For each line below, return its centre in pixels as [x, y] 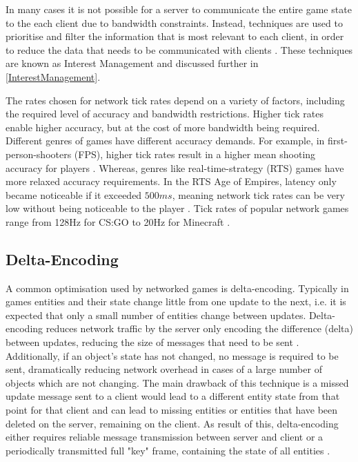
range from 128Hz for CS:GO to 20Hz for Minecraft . [118, 221]
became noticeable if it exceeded [74, 194]
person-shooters [39, 154]
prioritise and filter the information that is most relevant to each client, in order [175, 36]
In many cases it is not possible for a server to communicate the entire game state [179, 9]
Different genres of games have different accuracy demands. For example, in [165, 141]
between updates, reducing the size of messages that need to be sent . [152, 342]
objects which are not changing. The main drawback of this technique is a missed [177, 382]
